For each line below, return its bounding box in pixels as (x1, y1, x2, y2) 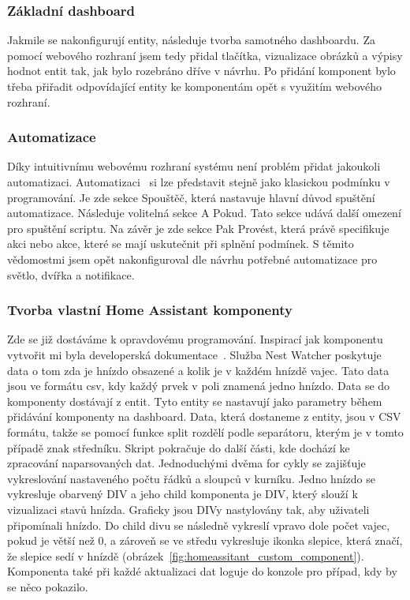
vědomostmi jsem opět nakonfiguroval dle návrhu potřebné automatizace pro (7, 250, 378, 267)
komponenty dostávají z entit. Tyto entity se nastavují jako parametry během (7, 392, 382, 409)
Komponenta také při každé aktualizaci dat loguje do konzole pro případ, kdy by (7, 563, 397, 579)
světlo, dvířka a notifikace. (7, 266, 135, 283)
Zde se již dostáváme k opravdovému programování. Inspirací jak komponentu (7, 331, 383, 347)
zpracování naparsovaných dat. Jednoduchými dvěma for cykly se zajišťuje (7, 455, 366, 471)
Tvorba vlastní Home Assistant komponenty (7, 300, 293, 320)
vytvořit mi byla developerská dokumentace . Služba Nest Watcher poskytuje (7, 346, 382, 362)
